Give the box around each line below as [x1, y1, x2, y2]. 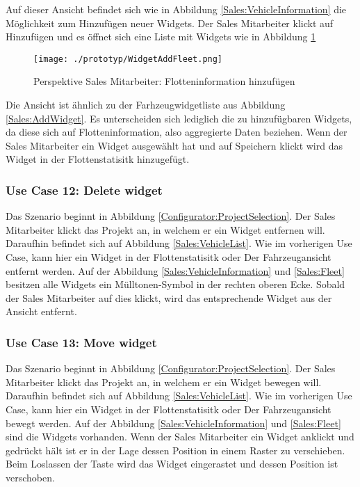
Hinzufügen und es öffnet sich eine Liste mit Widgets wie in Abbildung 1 [6, 29, 316, 44]
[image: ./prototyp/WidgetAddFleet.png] [33, 54, 223, 64]
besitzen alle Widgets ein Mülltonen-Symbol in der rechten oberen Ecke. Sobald [6, 277, 345, 292]
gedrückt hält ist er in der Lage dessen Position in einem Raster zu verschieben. [6, 442, 345, 457]
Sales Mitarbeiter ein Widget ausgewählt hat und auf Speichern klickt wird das [6, 138, 343, 152]
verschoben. [6, 470, 55, 484]
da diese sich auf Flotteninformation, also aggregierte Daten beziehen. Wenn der [6, 125, 347, 139]
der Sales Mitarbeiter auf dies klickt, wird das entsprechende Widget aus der [6, 290, 332, 305]
